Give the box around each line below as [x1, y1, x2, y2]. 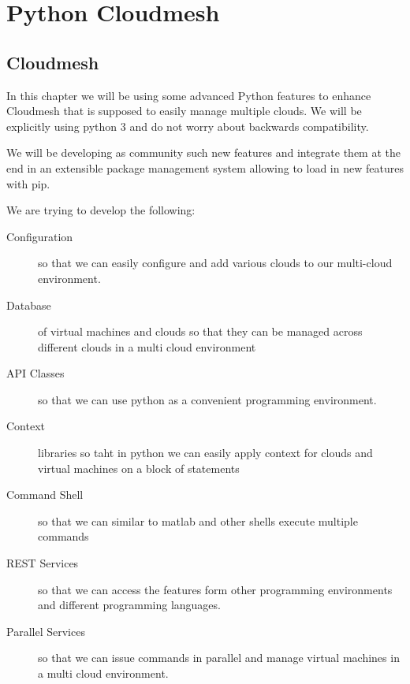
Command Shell [6, 486, 84, 503]
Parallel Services [6, 623, 85, 639]
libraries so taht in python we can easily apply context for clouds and [38, 444, 373, 461]
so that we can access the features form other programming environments [38, 581, 393, 597]
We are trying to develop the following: [6, 202, 196, 218]
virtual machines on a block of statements [38, 459, 240, 476]
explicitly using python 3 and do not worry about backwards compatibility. [6, 117, 369, 134]
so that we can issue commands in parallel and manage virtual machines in [38, 649, 400, 666]
